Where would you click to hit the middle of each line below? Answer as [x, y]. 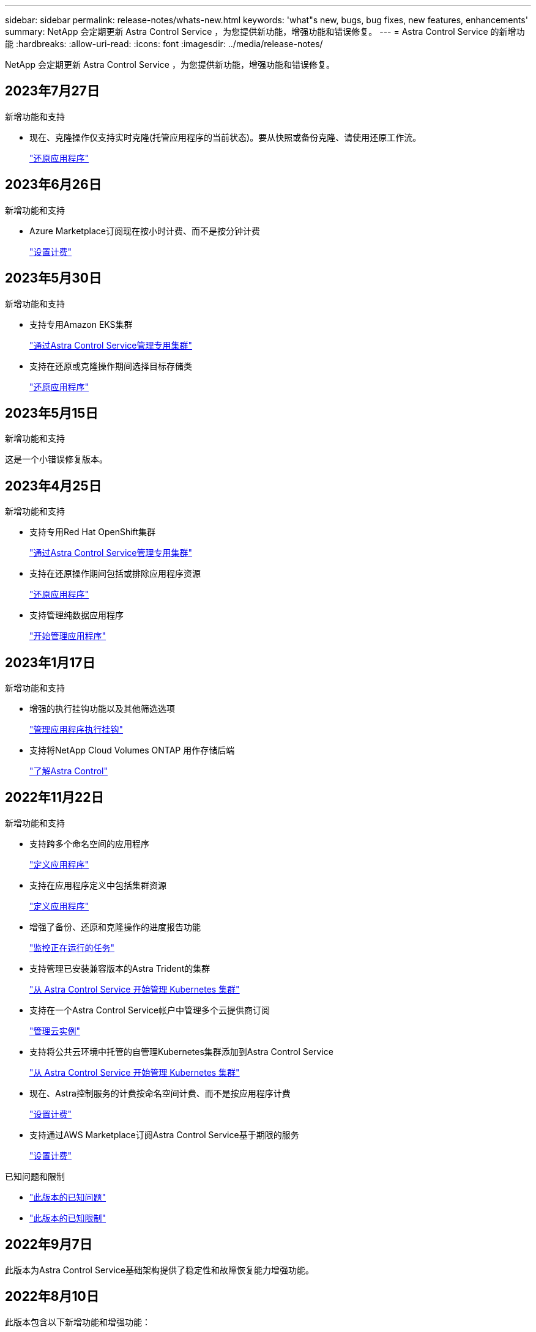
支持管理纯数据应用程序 [76, 615]
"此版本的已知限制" [68, 1218]
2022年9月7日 [49, 1245]
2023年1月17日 [50, 662]
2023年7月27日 [52, 91]
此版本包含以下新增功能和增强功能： [78, 1322]
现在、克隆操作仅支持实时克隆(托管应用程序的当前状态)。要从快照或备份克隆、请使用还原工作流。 [225, 137]
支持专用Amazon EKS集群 [81, 324]
